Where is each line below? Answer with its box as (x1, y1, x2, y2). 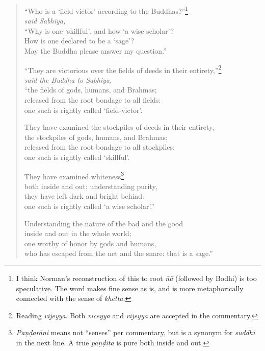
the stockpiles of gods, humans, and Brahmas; (24, 131, 168, 142)
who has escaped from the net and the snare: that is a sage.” (24, 248, 213, 259)
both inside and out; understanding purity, (24, 180, 157, 191)
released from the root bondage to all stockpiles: (24, 142, 175, 152)
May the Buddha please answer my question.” (24, 45, 167, 56)
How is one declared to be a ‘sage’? (24, 35, 135, 46)
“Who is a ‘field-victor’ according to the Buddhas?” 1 (24, 4, 189, 16)
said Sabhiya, (24, 15, 66, 26)
